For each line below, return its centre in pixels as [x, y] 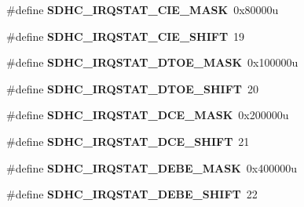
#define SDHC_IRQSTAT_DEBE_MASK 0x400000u [152, 167]
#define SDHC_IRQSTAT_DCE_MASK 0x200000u [148, 115]
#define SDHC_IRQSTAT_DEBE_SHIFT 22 [132, 194]
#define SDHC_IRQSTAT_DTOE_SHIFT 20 [133, 88]
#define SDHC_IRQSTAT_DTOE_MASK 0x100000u [152, 62]
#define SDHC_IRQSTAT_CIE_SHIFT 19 [126, 36]
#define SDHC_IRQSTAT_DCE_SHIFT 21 [128, 141]
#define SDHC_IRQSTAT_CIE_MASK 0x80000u [143, 9]
